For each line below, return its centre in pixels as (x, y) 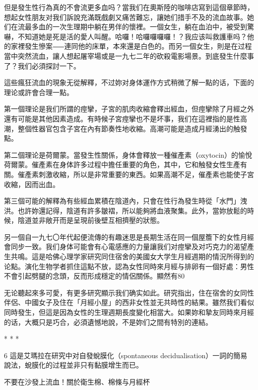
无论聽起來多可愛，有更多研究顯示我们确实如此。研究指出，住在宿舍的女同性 (129, 292)
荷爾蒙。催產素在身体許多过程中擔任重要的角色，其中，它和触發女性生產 (122, 164)
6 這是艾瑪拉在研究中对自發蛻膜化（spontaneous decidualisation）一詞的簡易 (126, 355)
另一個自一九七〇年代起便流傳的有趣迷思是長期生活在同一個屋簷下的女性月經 (129, 237)
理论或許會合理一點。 (39, 92)
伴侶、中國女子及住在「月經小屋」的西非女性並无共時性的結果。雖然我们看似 (129, 302)
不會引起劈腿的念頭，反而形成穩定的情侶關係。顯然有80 (94, 276)
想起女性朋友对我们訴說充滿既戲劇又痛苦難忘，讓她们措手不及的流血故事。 (126, 17)
